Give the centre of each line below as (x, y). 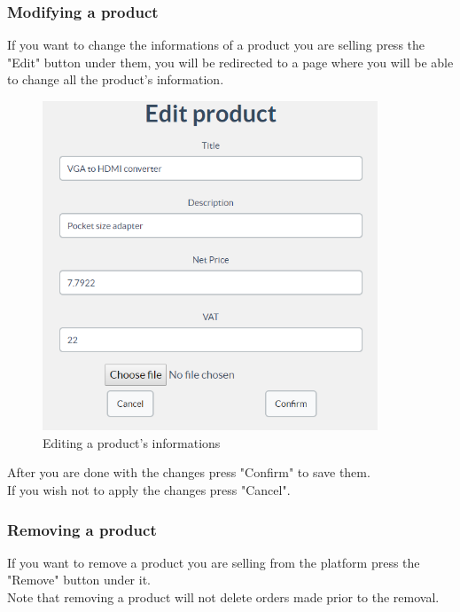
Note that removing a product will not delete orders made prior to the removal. (223, 597)
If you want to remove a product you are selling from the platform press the (214, 562)
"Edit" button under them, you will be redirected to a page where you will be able (230, 62)
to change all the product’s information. (116, 79)
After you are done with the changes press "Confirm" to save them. (189, 472)
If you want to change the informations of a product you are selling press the (216, 45)
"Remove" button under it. (79, 580)
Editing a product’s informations (132, 442)
